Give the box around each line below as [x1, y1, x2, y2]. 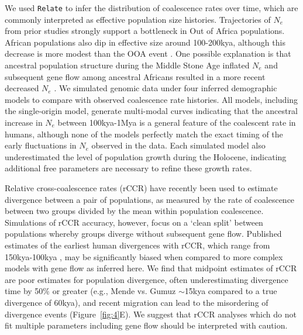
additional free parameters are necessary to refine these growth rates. [5, 162, 252, 174]
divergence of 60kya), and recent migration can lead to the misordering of [5, 296, 268, 308]
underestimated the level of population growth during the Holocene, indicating [5, 150, 287, 163]
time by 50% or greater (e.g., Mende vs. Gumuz [5, 285, 176, 297]
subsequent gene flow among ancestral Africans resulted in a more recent [5, 70, 266, 82]
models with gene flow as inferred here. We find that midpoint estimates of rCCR [5, 262, 297, 274]
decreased [5, 82, 39, 94]
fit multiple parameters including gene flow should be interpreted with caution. [5, 319, 288, 331]
